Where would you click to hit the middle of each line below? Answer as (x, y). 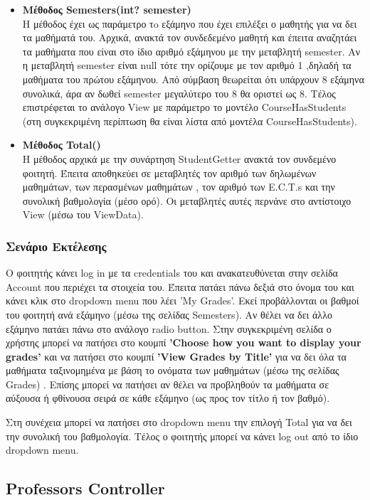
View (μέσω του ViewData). (83, 214)
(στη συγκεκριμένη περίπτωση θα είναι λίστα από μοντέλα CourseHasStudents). (190, 121)
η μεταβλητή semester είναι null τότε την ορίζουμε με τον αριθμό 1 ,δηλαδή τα (187, 65)
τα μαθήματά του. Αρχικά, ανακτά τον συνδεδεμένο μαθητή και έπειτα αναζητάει (190, 37)
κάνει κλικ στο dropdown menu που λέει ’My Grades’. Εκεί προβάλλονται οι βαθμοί (183, 300)
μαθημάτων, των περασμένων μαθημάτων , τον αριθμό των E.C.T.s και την (179, 187)
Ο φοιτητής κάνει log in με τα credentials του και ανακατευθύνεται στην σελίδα (172, 273)
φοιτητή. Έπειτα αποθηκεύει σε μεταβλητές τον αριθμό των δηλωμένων (169, 172)
